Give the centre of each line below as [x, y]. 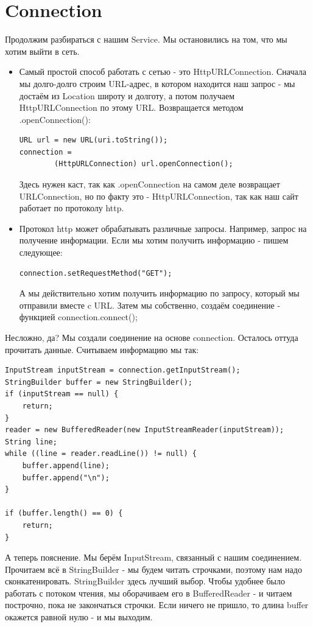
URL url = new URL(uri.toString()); [93, 140]
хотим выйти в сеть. [42, 51]
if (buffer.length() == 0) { [64, 513]
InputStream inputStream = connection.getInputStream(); [123, 370]
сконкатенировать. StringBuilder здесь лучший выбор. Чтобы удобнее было [145, 581]
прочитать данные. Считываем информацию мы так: [102, 349]
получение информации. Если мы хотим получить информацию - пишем [154, 240]
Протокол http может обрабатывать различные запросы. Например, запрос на [163, 228]
